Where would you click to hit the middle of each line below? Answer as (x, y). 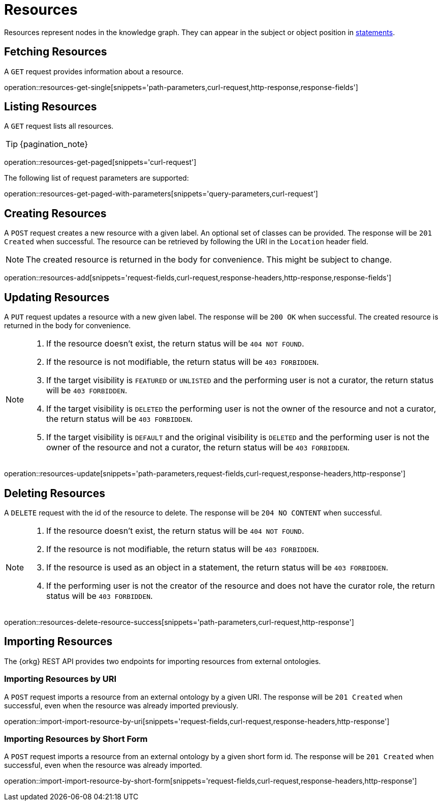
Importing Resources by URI (60, 679)
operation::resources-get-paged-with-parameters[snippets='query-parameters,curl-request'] (161, 194)
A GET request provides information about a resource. (94, 71)
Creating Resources (55, 213)
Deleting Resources (55, 493)
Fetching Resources (56, 52)
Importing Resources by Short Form (76, 739)
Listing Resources (51, 107)
